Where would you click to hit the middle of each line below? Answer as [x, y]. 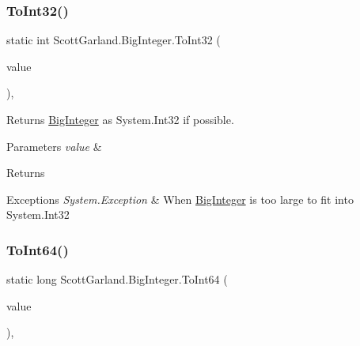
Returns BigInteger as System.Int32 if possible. [120, 119]
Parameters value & [54, 146]
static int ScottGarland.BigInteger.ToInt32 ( [114, 40]
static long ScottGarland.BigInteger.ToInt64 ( [117, 279]
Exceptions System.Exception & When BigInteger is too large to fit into [180, 199]
